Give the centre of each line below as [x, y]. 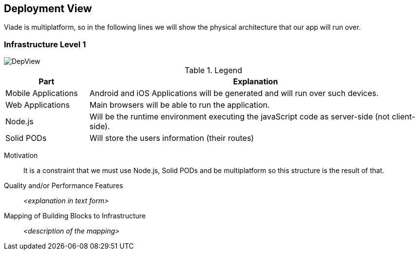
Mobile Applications [42, 93]
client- [404, 117]
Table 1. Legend [213, 70]
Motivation [21, 156]
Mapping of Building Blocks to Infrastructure [75, 216]
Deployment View [48, 9]
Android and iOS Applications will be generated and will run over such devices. [234, 93]
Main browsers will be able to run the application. [180, 105]
